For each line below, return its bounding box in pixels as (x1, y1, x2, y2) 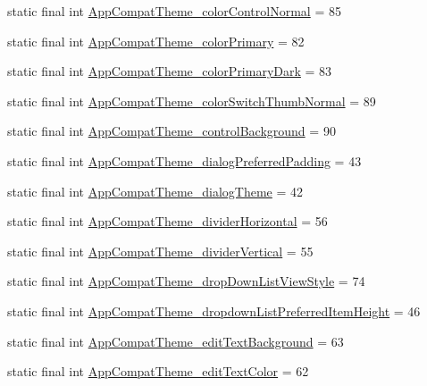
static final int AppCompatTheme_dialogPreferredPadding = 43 (7, 151, 362, 170)
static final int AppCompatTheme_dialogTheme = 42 (7, 181, 304, 200)
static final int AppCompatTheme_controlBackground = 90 (7, 122, 336, 140)
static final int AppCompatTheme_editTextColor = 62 (7, 362, 309, 381)
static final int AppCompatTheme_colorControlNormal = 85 (7, 2, 341, 20)
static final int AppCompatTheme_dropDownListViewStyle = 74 (7, 272, 365, 290)
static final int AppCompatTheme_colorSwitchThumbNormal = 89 (7, 91, 376, 110)
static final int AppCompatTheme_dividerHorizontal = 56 (7, 212, 328, 231)
